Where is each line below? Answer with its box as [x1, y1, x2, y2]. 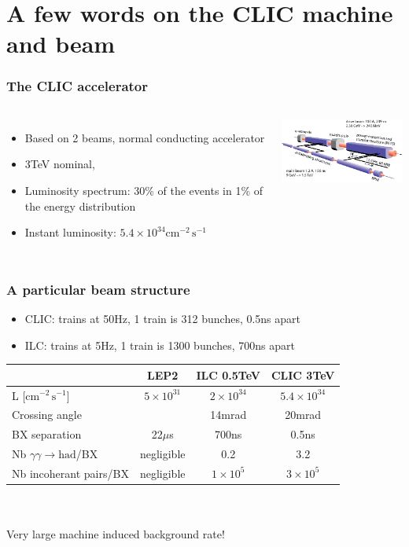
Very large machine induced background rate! [6, 526, 225, 542]
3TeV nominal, [24, 156, 95, 172]
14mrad [210, 406, 247, 423]
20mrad [285, 406, 322, 423]
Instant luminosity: [24, 224, 116, 240]
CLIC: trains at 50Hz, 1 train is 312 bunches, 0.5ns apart [24, 310, 301, 326]
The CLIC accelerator [6, 76, 149, 96]
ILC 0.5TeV [196, 366, 260, 383]
